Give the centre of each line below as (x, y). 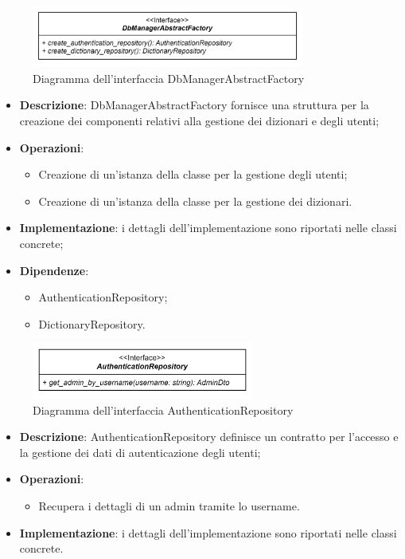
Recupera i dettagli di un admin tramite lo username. (169, 505)
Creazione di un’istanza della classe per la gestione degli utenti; (193, 174)
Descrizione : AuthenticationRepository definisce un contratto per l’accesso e (209, 437)
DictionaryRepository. (92, 323)
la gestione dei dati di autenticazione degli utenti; (140, 452)
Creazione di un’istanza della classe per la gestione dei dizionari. (195, 201)
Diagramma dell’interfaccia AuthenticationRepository (163, 409)
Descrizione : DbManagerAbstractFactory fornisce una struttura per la (194, 105)
